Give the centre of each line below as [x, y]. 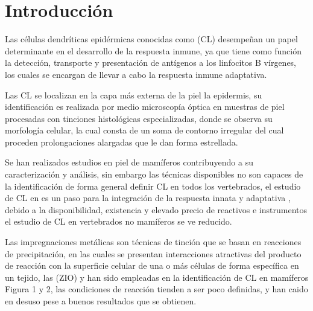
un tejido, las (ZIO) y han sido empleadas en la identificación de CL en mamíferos [157, 277]
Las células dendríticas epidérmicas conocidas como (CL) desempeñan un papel [151, 39]
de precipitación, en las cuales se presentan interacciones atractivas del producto [153, 253]
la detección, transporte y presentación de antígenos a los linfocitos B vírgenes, [151, 63]
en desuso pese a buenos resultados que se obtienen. [101, 301]
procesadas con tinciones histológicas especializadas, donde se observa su [139, 118]
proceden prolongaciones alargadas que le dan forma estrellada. [122, 142]
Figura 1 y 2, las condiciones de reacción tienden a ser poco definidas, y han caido [156, 289]
